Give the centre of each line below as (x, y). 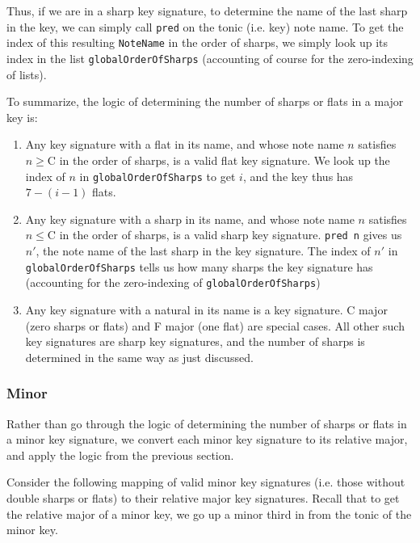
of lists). (27, 74)
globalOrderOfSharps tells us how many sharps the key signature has (199, 266)
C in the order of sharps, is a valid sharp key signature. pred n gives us (225, 235)
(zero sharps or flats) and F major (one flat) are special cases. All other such (215, 325)
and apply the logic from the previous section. (120, 455)
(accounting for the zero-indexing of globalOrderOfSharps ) (173, 282)
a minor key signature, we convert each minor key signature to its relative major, (207, 439)
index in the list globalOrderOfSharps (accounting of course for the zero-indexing (210, 58)
